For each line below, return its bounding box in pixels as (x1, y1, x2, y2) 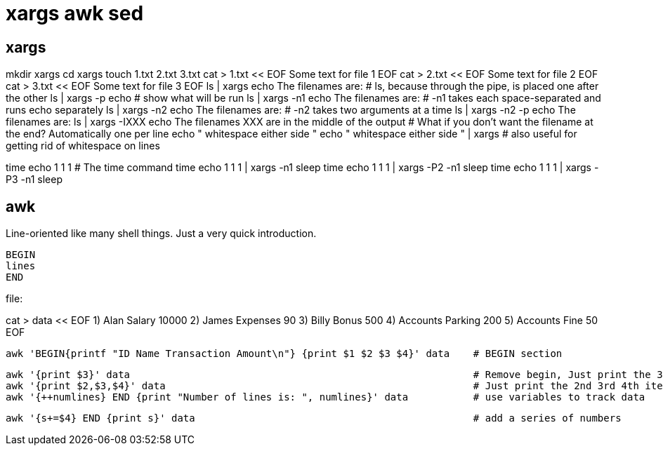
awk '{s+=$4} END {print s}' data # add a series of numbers (6, 412, 622, 424)
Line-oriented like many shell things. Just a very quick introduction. (6, 227, 317, 240)
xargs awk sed (6, 1, 144, 25)
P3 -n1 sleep (6, 173, 63, 186)
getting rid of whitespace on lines (6, 140, 160, 152)
